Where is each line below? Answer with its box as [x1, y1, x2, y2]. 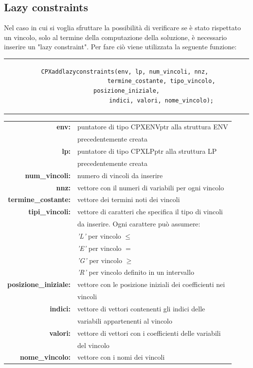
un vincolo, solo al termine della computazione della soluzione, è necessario [4, 32, 227, 42]
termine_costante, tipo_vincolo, [107, 78, 216, 85]
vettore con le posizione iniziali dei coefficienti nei [77, 279, 225, 289]
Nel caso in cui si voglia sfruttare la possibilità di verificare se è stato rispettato [4, 22, 241, 33]
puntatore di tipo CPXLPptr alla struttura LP [77, 146, 217, 156]
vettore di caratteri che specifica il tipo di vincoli [77, 206, 223, 217]
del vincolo [77, 340, 109, 350]
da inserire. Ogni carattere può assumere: [77, 219, 200, 229]
